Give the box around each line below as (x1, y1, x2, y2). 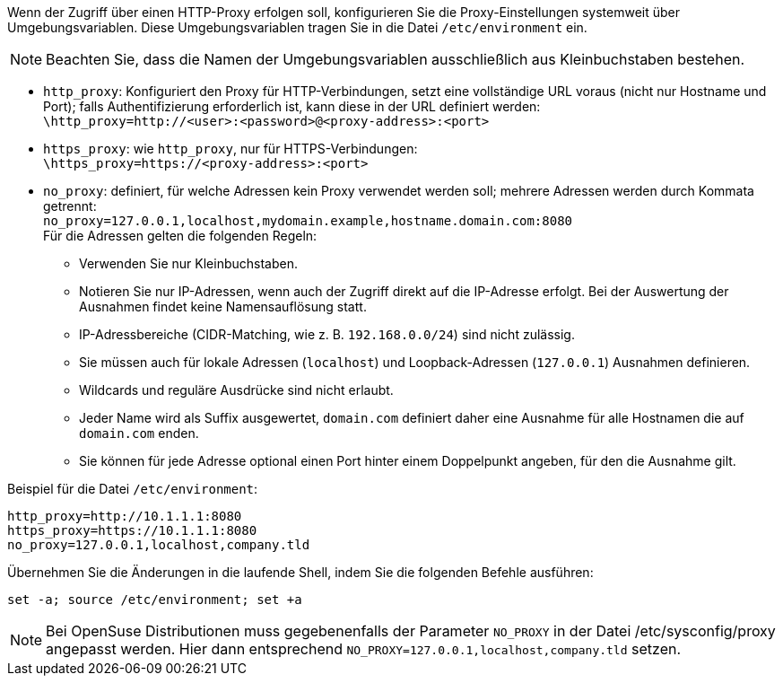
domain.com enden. (79, 425, 199, 441)
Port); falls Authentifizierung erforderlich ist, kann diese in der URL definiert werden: (43, 99, 541, 114)
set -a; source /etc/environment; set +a (7, 592, 302, 607)
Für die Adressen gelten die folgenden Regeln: (43, 228, 318, 243)
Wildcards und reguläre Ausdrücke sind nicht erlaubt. (79, 382, 394, 398)
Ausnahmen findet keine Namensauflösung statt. (79, 299, 367, 314)
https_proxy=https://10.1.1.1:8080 (7, 523, 257, 538)
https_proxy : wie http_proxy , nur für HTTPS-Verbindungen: (43, 141, 418, 156)
